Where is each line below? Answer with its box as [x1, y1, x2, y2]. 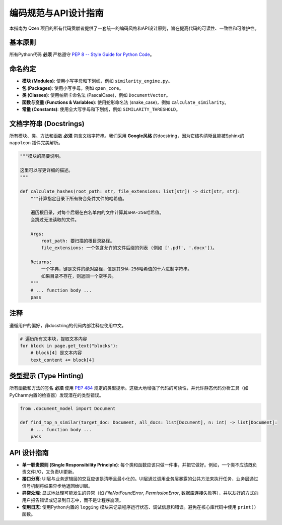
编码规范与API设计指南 [9, 8, 104, 19]
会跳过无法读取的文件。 [30, 217, 80, 222]
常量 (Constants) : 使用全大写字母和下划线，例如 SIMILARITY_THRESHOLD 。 [22, 106, 181, 112]
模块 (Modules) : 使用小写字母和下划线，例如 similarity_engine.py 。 [22, 78, 173, 84]
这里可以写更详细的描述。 [20, 167, 73, 173]
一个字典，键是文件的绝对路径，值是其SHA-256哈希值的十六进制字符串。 [41, 266, 192, 272]
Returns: [30, 259, 52, 265]
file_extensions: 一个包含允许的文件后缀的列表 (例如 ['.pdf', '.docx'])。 [41, 245, 218, 251]
